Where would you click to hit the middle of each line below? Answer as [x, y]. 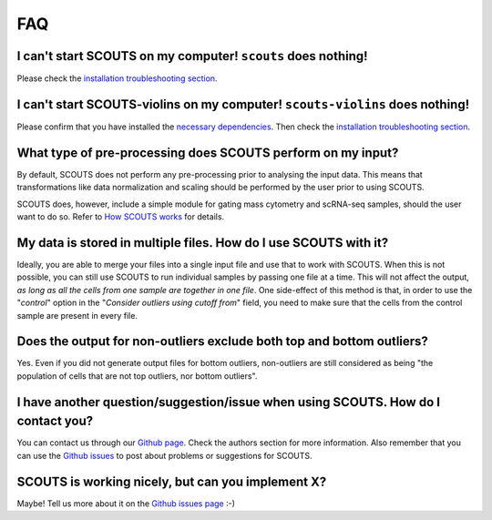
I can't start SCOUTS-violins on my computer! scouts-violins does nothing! [243, 104]
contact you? [55, 421]
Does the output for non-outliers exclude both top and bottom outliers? [222, 342]
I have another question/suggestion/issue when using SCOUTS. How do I [229, 402]
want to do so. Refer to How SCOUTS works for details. [121, 217]
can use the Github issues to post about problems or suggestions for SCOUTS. [165, 455]
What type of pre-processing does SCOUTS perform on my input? [208, 153]
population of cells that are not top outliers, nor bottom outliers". [137, 376]
